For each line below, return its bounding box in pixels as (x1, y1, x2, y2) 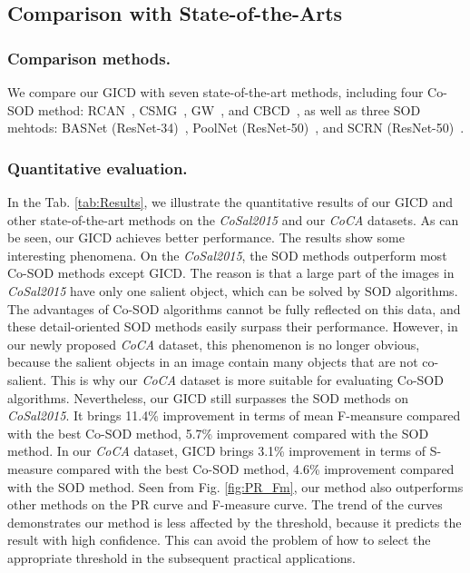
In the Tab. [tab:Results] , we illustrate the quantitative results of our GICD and (7, 193, 454, 211)
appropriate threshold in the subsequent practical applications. (7, 548, 356, 567)
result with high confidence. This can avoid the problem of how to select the (7, 530, 431, 549)
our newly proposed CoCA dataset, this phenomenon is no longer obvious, (7, 334, 420, 353)
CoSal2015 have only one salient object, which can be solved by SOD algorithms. (7, 281, 458, 300)
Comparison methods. (7, 46, 171, 69)
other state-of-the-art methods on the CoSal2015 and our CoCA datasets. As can (7, 210, 459, 229)
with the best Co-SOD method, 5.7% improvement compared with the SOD (7, 423, 429, 442)
